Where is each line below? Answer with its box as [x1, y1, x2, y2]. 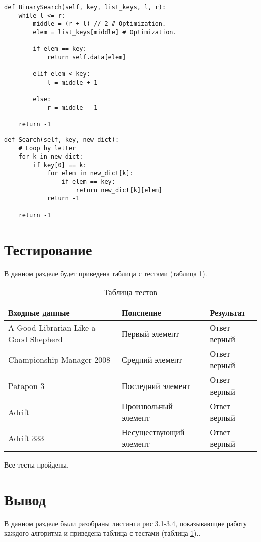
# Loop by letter [18, 144, 76, 152]
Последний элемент [122, 379, 190, 392]
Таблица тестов [104, 286, 157, 298]
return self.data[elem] [47, 53, 126, 61]
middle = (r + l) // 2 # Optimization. [33, 20, 166, 28]
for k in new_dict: [18, 153, 83, 161]
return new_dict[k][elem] [76, 186, 162, 194]
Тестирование [4, 239, 92, 259]
